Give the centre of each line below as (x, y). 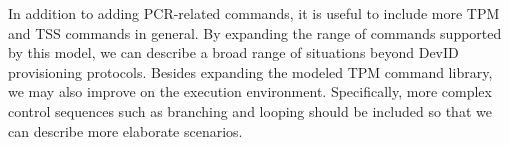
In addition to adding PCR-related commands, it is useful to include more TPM (254, 13)
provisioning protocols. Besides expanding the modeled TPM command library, (250, 71)
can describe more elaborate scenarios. (125, 130)
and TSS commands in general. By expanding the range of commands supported (255, 32)
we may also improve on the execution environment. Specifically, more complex (250, 91)
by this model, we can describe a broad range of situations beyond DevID (233, 52)
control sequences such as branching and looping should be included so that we (250, 110)
